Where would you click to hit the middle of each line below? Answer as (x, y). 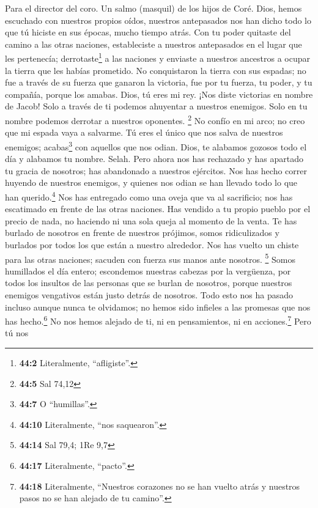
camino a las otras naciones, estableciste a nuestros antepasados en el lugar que (153, 44)
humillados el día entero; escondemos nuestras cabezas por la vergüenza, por (148, 271)
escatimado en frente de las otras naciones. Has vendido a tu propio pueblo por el (158, 209)
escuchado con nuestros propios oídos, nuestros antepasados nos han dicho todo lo (158, 20)
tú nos (17, 333)
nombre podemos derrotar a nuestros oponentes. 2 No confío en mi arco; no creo (155, 120)
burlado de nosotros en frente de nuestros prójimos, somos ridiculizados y (142, 233)
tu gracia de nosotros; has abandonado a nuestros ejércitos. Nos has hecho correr (156, 170)
